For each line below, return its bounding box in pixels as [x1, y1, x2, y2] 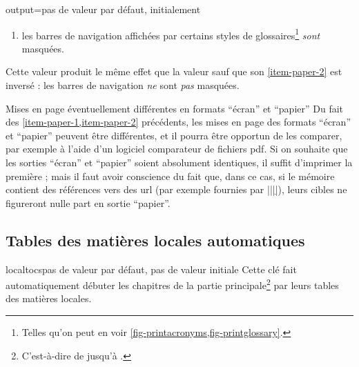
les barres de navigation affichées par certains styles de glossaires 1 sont [21, 26, 320, 42]
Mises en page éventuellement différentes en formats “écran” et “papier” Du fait [6, 101, 344, 115]
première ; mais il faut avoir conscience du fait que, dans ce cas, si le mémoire [6, 168, 335, 183]
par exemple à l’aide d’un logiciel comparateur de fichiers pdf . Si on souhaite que [6, 141, 348, 156]
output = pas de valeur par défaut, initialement [6, 2, 201, 16]
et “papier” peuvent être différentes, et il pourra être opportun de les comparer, [6, 128, 342, 142]
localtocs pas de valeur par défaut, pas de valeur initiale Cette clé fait [6, 261, 297, 276]
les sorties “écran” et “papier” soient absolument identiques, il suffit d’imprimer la [6, 155, 353, 169]
